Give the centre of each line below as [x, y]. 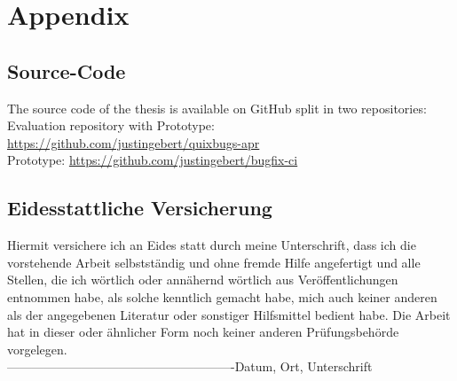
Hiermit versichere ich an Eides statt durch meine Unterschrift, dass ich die [212, 245]
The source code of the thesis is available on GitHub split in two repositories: [217, 108]
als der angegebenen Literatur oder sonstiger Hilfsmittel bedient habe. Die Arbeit [229, 314]
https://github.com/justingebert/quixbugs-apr [134, 142]
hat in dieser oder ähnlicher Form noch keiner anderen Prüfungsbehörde [203, 332]
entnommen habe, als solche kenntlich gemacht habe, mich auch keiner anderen [222, 296]
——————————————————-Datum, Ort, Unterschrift [190, 366]
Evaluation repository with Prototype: [111, 125]
